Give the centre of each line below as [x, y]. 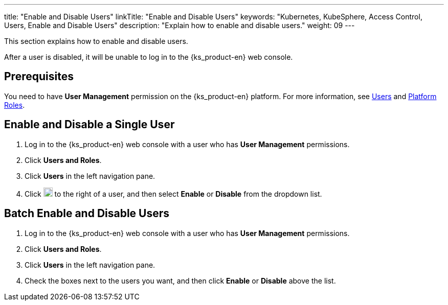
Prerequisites [39, 77]
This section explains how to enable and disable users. [96, 41]
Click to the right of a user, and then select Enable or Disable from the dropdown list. [173, 194]
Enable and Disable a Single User [89, 125]
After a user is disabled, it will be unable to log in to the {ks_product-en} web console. [149, 57]
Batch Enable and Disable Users [87, 214]
